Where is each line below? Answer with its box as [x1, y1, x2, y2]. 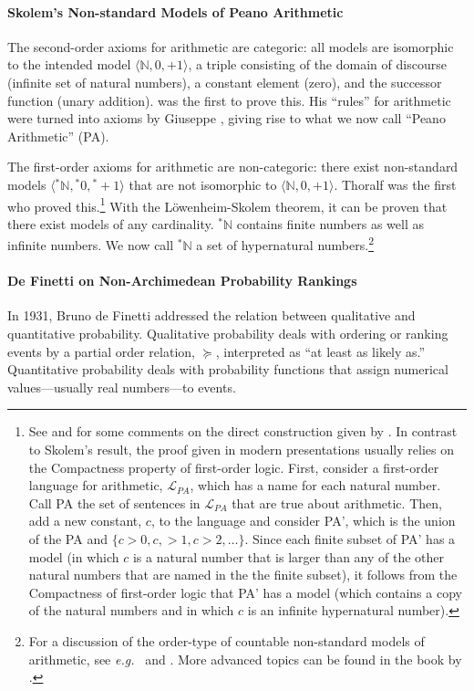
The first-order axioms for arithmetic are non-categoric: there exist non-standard [7, 157, 459, 176]
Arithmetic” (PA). [7, 126, 109, 145]
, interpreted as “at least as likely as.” [215, 341, 426, 361]
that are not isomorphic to [129, 174, 277, 194]
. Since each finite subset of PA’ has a [244, 529, 456, 548]
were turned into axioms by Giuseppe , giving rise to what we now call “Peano [7, 109, 446, 128]
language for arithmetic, [28, 476, 163, 495]
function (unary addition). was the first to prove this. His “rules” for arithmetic [7, 90, 451, 110]
